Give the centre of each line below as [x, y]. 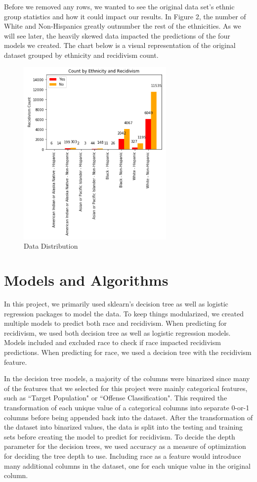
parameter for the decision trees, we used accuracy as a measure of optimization [125, 446]
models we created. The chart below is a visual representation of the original [120, 45]
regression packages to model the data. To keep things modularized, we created [124, 313]
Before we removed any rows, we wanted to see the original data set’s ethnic [119, 6]
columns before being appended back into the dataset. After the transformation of [128, 417]
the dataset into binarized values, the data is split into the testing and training [124, 427]
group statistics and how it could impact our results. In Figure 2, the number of [125, 16]
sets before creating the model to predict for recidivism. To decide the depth [120, 436]
